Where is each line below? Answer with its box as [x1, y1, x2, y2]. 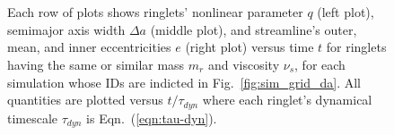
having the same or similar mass [7, 55, 185, 73]
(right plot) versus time [185, 38, 314, 56]
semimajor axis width [7, 20, 126, 38]
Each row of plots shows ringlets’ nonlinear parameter [7, 3, 303, 21]
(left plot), [317, 3, 374, 21]
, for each [294, 55, 346, 73]
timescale [7, 108, 58, 127]
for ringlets [326, 38, 387, 56]
